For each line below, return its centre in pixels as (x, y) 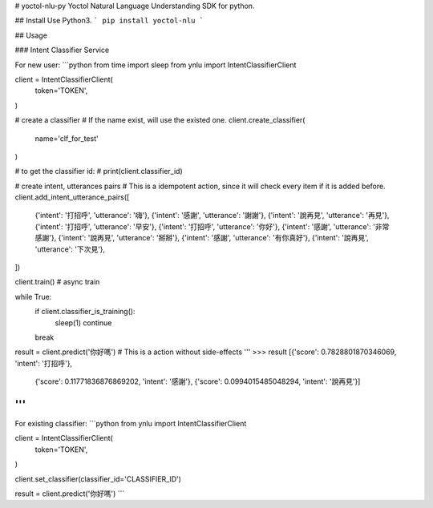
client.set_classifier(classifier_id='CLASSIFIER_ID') (98, 479)
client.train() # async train (57, 282)
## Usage (31, 35)
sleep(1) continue (83, 323)
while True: (33, 296)
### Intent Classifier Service (62, 50)
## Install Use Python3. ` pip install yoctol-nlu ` (109, 21)
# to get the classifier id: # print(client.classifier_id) (99, 171)
